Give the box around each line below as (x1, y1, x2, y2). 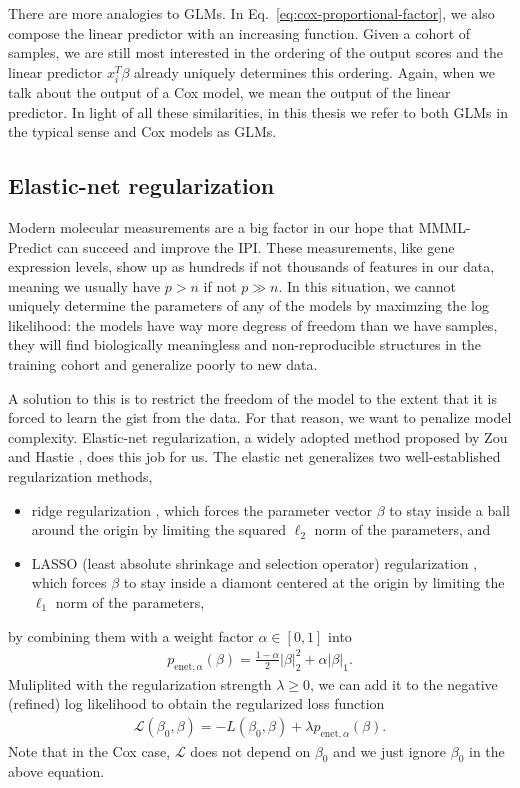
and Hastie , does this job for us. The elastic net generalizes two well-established (8, 446, 501, 467)
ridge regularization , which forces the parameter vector (31, 499, 373, 520)
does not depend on (190, 740, 311, 761)
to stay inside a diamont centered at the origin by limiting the (123, 572, 505, 593)
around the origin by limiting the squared (31, 519, 286, 540)
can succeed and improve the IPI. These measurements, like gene (57, 236, 455, 257)
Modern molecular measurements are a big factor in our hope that (8, 216, 414, 237)
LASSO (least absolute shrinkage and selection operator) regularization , (31, 552, 478, 573)
